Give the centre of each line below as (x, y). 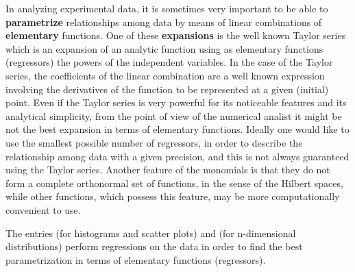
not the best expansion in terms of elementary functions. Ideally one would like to (177, 129)
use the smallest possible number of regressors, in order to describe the (154, 142)
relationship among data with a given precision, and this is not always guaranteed (177, 156)
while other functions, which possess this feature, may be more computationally (173, 196)
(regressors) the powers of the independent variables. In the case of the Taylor (169, 62)
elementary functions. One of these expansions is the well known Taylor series (176, 35)
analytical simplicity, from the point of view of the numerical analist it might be (174, 115)
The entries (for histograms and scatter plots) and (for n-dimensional (151, 233)
